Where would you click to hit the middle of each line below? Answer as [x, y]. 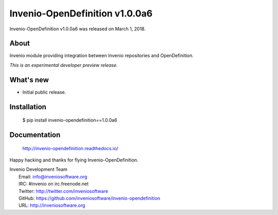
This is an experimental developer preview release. [64, 65]
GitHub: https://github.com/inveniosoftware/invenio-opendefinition [90, 198]
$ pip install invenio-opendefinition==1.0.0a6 [70, 120]
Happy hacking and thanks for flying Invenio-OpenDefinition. [74, 160]
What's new [29, 80]
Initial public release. [44, 92]
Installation [28, 107]
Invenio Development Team [39, 169]
